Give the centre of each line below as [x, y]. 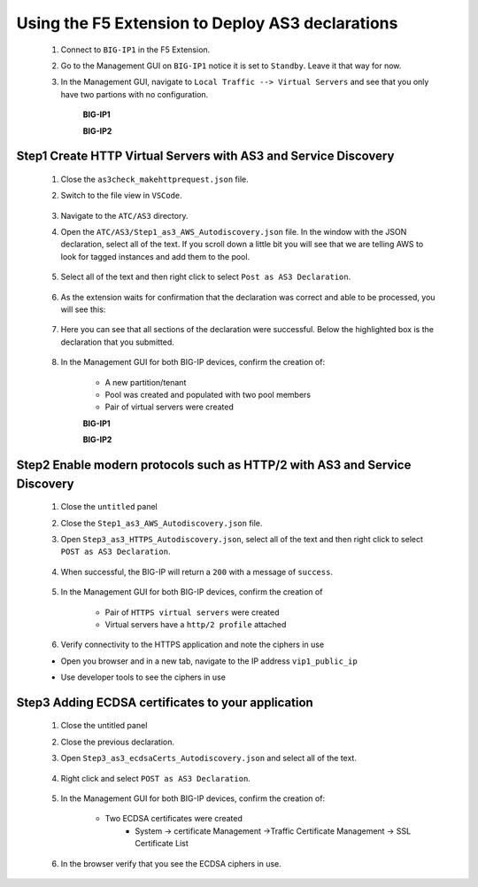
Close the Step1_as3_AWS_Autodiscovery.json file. [162, 523]
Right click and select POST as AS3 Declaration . [156, 778]
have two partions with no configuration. [135, 94]
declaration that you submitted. [117, 342]
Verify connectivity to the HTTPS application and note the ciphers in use [193, 645]
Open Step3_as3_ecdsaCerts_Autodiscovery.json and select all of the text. [209, 759]
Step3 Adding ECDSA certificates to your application [165, 702]
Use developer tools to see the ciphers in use [143, 677]
